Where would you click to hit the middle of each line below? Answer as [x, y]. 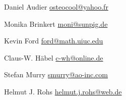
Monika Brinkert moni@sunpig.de [56, 23]
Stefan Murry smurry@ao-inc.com [56, 74]
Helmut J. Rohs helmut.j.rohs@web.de [63, 91]
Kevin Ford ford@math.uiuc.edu [54, 41]
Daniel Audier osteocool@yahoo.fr [56, 7]
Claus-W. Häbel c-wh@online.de [54, 57]
